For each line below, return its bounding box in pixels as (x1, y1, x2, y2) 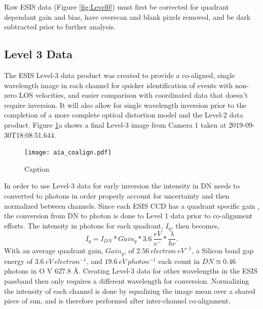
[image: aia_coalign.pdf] (24, 149, 111, 157)
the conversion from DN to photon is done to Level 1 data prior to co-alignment (4, 210, 253, 221)
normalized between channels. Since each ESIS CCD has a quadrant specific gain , (4, 200, 259, 211)
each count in (158, 255, 200, 266)
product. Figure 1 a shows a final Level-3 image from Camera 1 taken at (4, 119, 227, 130)
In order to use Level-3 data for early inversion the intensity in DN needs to (4, 180, 240, 191)
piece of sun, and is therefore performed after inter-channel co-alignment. (4, 295, 231, 306)
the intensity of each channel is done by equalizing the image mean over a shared (4, 285, 255, 296)
